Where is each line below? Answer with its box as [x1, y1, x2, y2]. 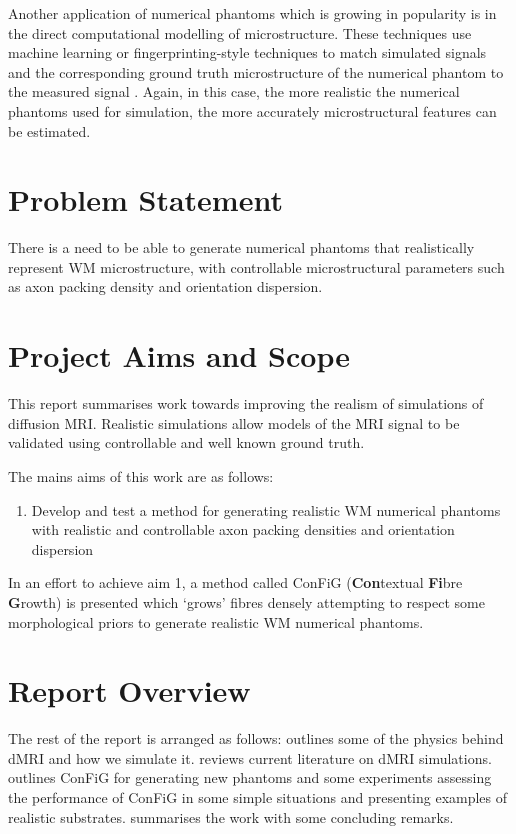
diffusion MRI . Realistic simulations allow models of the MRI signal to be [8, 412, 460, 433]
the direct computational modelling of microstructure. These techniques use [8, 22, 472, 43]
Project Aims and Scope [8, 335, 350, 376]
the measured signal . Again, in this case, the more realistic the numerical [8, 81, 460, 102]
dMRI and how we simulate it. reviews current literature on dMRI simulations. [8, 747, 492, 768]
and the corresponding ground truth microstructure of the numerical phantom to [8, 61, 504, 82]
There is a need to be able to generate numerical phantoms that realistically [8, 237, 475, 258]
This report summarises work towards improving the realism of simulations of [8, 393, 484, 414]
